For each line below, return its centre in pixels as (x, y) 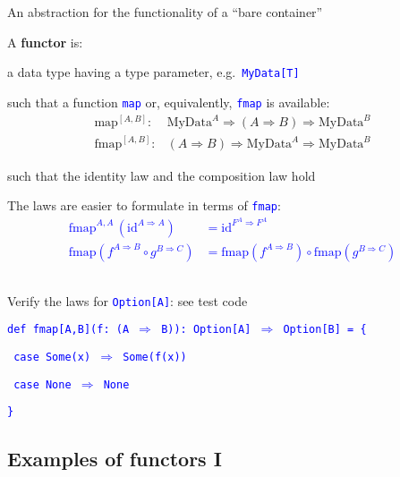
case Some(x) (52, 357)
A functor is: (45, 42)
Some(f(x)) (155, 357)
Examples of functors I (115, 459)
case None (43, 384)
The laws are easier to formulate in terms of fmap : (144, 205)
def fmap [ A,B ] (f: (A (68, 330)
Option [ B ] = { (325, 330)
